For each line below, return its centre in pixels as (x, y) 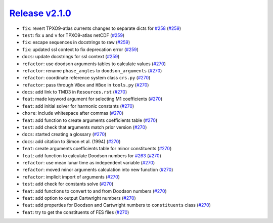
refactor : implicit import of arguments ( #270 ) (71, 176)
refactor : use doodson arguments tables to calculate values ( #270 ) (94, 64)
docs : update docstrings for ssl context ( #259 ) (71, 57)
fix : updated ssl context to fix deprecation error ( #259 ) (80, 49)
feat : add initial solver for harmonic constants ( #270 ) (78, 106)
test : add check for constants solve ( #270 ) (68, 184)
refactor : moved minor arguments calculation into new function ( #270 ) (98, 170)
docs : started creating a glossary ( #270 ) (64, 135)
